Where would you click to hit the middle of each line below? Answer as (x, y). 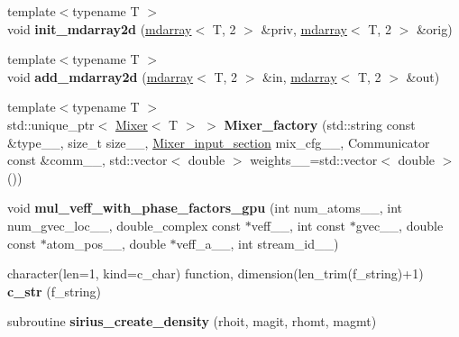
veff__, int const (298, 225)
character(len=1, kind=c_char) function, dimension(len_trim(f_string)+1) (216, 273)
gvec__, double (399, 225)
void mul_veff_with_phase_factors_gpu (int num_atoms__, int (205, 208)
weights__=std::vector (314, 160)
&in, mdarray (300, 76)
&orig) (434, 28)
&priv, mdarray (304, 28)
